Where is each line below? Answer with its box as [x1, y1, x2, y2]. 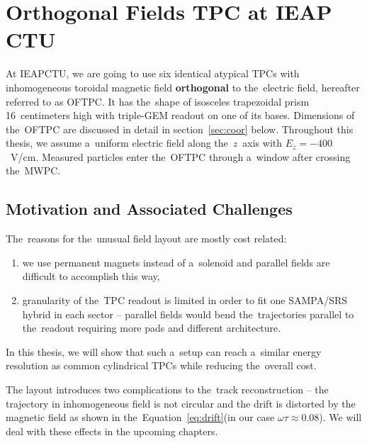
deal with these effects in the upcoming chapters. [6, 423, 218, 438]
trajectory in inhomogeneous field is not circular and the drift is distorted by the [6, 396, 356, 410]
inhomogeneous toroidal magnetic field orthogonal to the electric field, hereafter [6, 79, 360, 94]
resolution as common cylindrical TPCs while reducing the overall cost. [6, 358, 317, 373]
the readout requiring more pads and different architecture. [22, 320, 281, 335]
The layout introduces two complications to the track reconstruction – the [6, 382, 329, 397]
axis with [242, 135, 283, 150]
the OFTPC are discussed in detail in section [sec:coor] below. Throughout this [6, 121, 354, 136]
